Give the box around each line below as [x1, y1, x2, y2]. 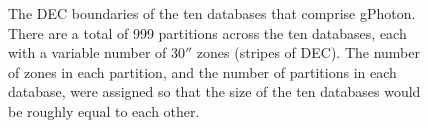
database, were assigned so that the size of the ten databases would [8, 81, 421, 102]
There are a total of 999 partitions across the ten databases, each [8, 22, 407, 43]
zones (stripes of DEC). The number [196, 42, 420, 63]
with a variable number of [8, 42, 167, 63]
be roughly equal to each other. [8, 100, 200, 121]
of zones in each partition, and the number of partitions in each [8, 61, 397, 82]
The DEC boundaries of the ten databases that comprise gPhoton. [8, 3, 416, 23]
